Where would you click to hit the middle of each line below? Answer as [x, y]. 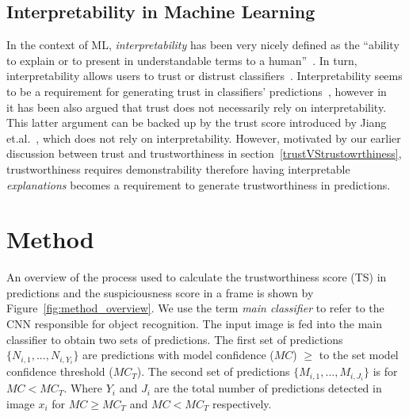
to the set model [359, 355]
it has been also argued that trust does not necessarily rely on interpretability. [197, 107]
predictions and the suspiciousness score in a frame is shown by [160, 292]
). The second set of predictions [213, 371]
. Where [83, 388]
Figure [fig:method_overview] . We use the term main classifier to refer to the [195, 308]
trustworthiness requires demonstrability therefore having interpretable [178, 168]
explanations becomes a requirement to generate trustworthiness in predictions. [199, 184]
